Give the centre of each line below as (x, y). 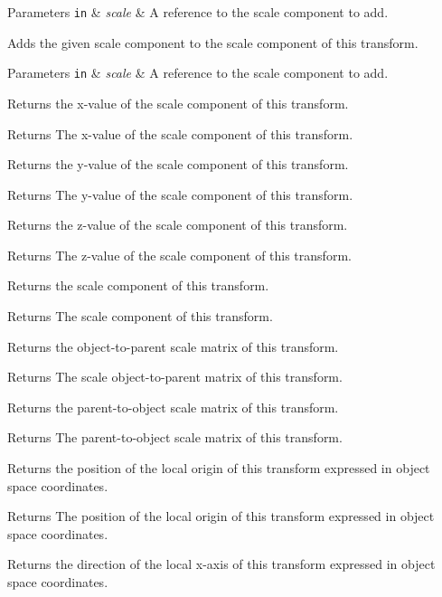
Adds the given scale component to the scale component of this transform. (213, 42)
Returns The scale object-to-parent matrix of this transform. (175, 377)
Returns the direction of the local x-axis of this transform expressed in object (221, 564)
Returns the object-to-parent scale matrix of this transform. (173, 346)
